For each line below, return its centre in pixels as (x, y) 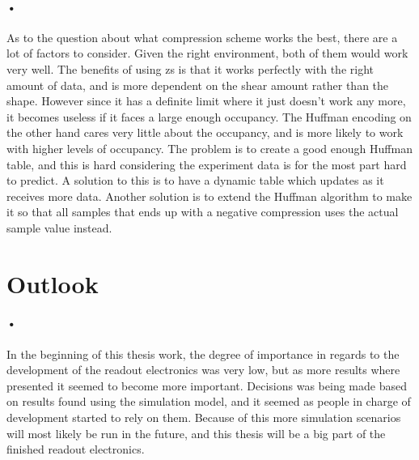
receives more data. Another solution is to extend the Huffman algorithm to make (209, 196)
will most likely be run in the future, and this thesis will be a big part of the (196, 433)
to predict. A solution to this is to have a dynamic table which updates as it (195, 180)
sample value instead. (59, 227)
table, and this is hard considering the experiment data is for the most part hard (207, 164)
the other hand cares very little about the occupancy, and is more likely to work (205, 132)
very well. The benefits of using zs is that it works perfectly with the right (190, 68)
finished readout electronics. (76, 449)
